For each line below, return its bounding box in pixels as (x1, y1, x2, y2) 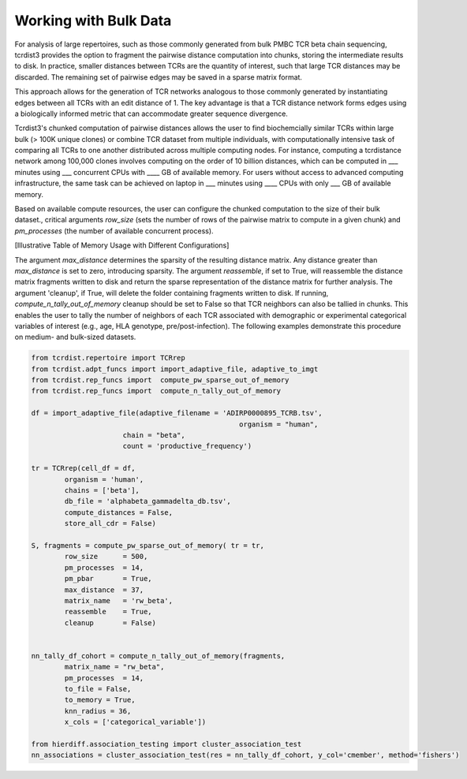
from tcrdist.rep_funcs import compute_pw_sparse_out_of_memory (31, 375, 290, 385)
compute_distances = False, (64, 508, 174, 516)
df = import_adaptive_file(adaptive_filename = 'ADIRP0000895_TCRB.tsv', (31, 408, 323, 418)
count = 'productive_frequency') (122, 442, 252, 451)
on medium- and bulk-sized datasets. (14, 332, 136, 342)
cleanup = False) (64, 618, 157, 627)
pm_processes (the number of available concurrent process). (14, 225, 214, 236)
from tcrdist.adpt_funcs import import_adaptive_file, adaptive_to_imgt (31, 364, 319, 374)
